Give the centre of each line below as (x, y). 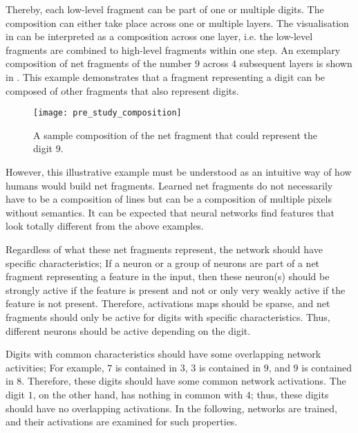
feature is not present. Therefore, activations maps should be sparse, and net (168, 303)
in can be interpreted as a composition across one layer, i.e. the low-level (159, 36)
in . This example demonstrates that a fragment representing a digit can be (166, 76)
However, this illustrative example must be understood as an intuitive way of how (179, 172)
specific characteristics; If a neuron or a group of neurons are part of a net (163, 262)
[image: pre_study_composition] (107, 113)
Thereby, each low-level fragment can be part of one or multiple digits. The (165, 9)
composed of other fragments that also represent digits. (122, 90)
